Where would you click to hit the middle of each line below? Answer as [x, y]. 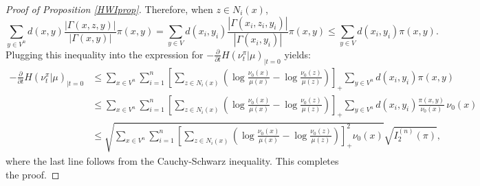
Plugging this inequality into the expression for [105, 54]
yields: [298, 54]
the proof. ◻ [33, 174]
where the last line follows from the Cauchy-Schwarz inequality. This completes [172, 160]
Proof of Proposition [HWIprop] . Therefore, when [109, 9]
